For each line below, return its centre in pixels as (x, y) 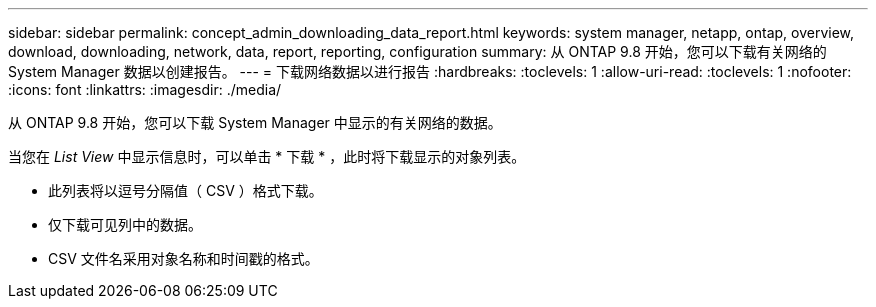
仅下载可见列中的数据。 (125, 224)
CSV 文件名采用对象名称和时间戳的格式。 (183, 258)
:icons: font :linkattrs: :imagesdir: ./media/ (145, 89)
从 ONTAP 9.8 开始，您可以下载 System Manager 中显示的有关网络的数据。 (255, 122)
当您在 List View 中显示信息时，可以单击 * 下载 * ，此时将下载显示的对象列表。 (267, 156)
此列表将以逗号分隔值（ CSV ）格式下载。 (185, 190)
